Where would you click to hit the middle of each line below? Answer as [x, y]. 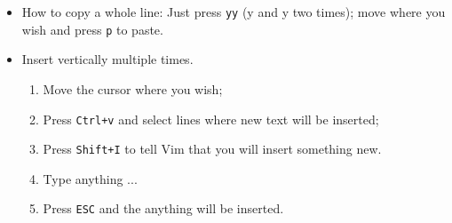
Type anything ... [90, 178]
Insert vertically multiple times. [107, 59]
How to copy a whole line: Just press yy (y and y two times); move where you [234, 12]
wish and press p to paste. [92, 29]
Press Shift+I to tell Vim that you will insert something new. [212, 149]
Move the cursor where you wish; [133, 88]
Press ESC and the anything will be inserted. [163, 208]
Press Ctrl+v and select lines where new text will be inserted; [211, 119]
